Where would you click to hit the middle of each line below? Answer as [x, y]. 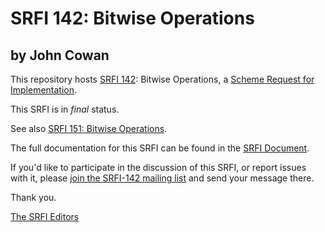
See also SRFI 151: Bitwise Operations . [89, 128]
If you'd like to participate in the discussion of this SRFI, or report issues [158, 167]
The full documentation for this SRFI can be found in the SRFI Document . [160, 148]
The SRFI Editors [45, 216]
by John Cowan [60, 55]
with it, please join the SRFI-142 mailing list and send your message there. [162, 178]
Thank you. [33, 197]
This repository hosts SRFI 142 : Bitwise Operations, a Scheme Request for [162, 79]
